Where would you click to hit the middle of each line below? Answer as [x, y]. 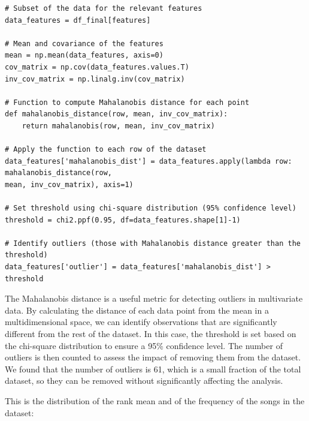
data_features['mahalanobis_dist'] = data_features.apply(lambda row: [149, 161]
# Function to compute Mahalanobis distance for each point [127, 102]
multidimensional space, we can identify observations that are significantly [141, 322]
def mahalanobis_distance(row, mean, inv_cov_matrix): [116, 114]
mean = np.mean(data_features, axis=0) [84, 55]
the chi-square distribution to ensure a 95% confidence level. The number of [144, 345]
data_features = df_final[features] [78, 20]
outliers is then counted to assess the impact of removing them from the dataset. [153, 357]
